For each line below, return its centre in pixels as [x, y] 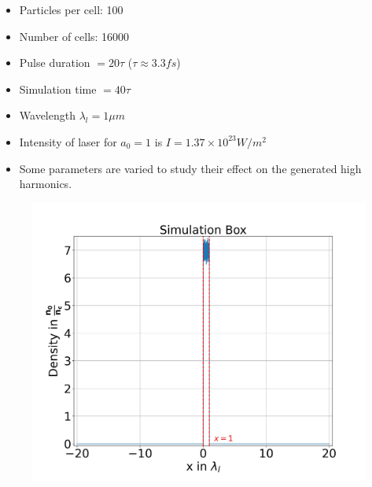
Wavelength [47, 115]
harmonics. [46, 184]
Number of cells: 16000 [74, 36]
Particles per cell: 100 [71, 9]
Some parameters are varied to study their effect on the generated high [190, 168]
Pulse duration [55, 63]
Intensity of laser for [68, 141]
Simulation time [58, 89]
